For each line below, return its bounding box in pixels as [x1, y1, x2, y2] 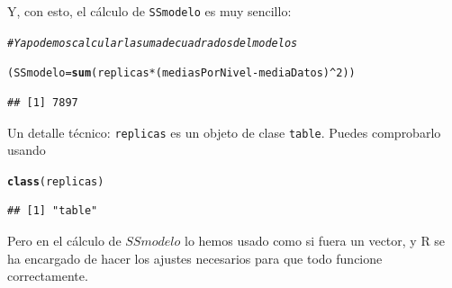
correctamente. [7, 266, 88, 285]
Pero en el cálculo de [7, 231, 122, 250]
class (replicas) [7, 175, 104, 188]
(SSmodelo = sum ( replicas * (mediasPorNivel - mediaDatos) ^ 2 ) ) [7, 67, 356, 80]
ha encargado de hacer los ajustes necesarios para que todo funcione [7, 248, 383, 267]
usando [7, 140, 46, 159]
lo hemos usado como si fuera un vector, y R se [185, 231, 446, 250]
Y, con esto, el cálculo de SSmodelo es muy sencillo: [7, 2, 292, 20]
